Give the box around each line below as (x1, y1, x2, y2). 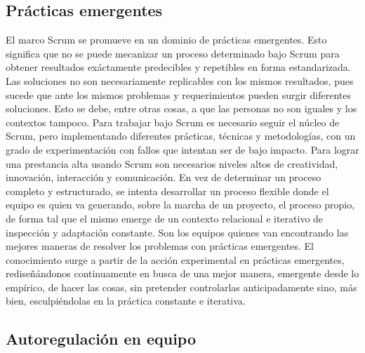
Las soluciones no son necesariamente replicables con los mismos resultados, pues (6, 73, 354, 88)
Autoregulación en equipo (6, 328, 197, 349)
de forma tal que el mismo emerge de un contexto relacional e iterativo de (6, 211, 324, 225)
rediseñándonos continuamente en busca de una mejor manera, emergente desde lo (6, 266, 359, 281)
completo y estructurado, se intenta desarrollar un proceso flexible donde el (6, 183, 329, 198)
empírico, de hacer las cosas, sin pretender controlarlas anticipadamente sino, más (6, 279, 357, 294)
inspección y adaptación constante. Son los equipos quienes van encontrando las (6, 225, 349, 239)
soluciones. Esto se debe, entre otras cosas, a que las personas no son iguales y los (6, 101, 357, 116)
